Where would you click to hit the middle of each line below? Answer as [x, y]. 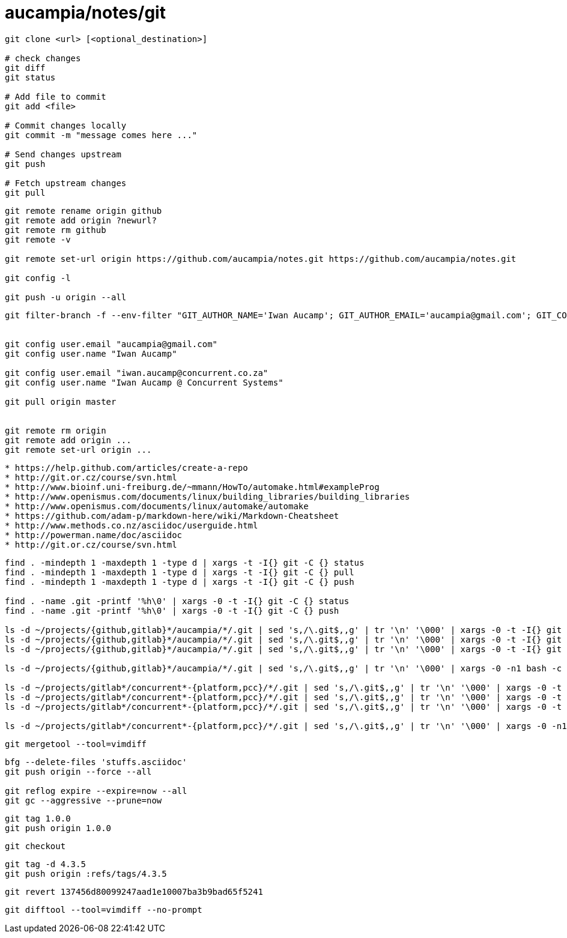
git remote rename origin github [83, 210]
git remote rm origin [56, 430]
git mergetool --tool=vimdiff [76, 744]
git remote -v [38, 239]
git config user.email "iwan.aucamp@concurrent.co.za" [137, 373]
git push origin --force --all [78, 771]
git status [30, 77]
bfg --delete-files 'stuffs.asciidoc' [96, 762]
